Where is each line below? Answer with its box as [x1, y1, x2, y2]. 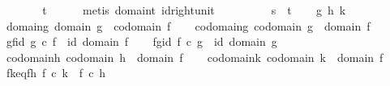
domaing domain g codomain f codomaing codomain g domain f [6, 17, 371, 34]
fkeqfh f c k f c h [6, 64, 106, 81]
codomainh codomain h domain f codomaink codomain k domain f [6, 48, 384, 65]
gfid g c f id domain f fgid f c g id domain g [6, 33, 277, 50]
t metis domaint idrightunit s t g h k [42, 2, 346, 18]
